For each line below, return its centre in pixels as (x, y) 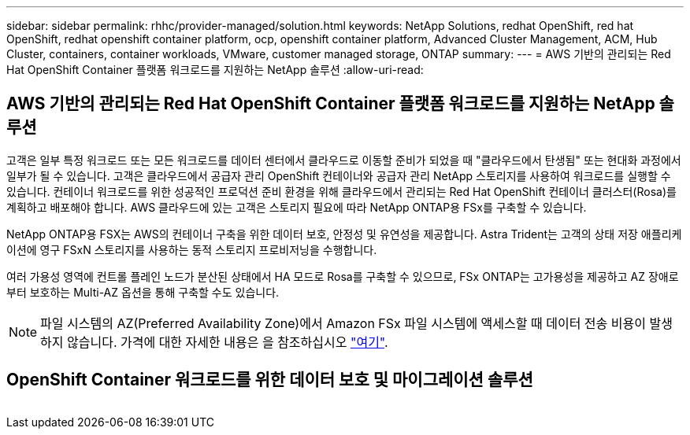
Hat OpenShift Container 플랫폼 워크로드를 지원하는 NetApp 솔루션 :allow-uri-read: (215, 70)
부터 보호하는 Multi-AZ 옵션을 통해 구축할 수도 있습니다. (143, 292)
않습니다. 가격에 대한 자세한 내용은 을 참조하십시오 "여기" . (228, 342)
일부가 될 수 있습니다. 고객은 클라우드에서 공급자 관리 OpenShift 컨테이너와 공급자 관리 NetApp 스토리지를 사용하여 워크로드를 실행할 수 (339, 175)
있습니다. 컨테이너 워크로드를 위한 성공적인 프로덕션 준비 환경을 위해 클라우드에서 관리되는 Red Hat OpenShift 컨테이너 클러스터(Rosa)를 (341, 191)
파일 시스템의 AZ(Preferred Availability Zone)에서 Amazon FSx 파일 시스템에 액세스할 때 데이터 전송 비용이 (343, 323)
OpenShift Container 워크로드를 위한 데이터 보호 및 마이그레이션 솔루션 (270, 380)
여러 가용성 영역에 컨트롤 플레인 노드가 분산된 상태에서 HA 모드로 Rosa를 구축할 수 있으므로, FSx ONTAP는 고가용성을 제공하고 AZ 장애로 (343, 276)
